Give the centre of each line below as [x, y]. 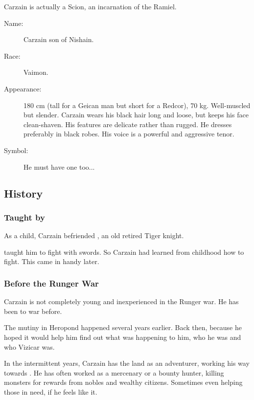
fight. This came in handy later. [52, 261]
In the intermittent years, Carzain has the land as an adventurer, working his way [127, 363]
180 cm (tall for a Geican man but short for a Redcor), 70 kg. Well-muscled [137, 105]
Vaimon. [36, 72]
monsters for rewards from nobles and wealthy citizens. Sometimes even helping [123, 382]
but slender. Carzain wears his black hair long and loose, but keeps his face [136, 115]
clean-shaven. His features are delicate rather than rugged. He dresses [128, 124]
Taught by [24, 217]
